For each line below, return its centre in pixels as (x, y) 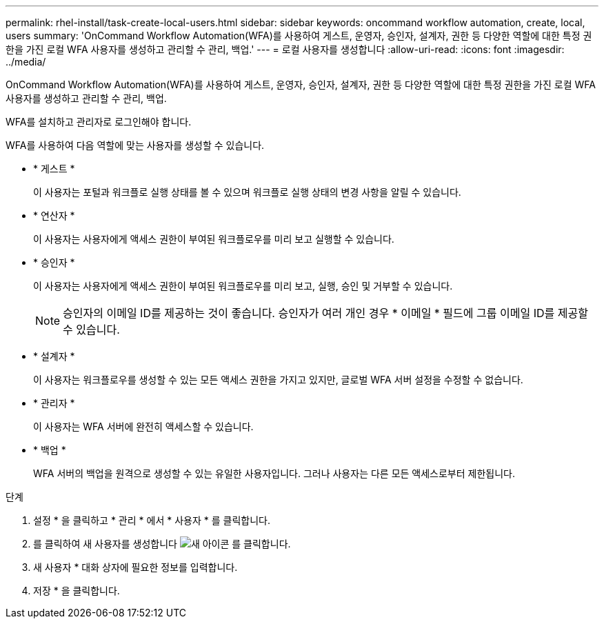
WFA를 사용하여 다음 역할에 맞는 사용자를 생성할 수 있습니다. (135, 145)
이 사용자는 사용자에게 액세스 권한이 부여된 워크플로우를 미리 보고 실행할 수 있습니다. (214, 239)
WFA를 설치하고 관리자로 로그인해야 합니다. (99, 122)
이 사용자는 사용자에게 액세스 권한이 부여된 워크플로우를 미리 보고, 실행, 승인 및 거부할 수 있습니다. (243, 286)
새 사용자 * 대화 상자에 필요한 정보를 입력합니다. (135, 567)
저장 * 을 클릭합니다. (77, 591)
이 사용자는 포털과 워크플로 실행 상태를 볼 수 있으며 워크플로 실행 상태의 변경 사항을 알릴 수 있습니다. (247, 192)
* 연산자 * (54, 215)
